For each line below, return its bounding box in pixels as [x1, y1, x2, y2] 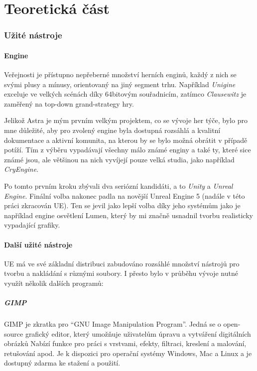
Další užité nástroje [4, 239, 73, 249]
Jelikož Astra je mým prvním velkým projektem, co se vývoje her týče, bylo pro [4, 115, 248, 125]
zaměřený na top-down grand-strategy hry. [4, 98, 134, 109]
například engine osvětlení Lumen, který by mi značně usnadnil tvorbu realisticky [4, 210, 253, 220]
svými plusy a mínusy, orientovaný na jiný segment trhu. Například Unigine [4, 79, 236, 89]
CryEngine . [4, 164, 39, 174]
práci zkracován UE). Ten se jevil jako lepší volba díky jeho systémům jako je [4, 200, 241, 211]
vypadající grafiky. [4, 220, 60, 230]
